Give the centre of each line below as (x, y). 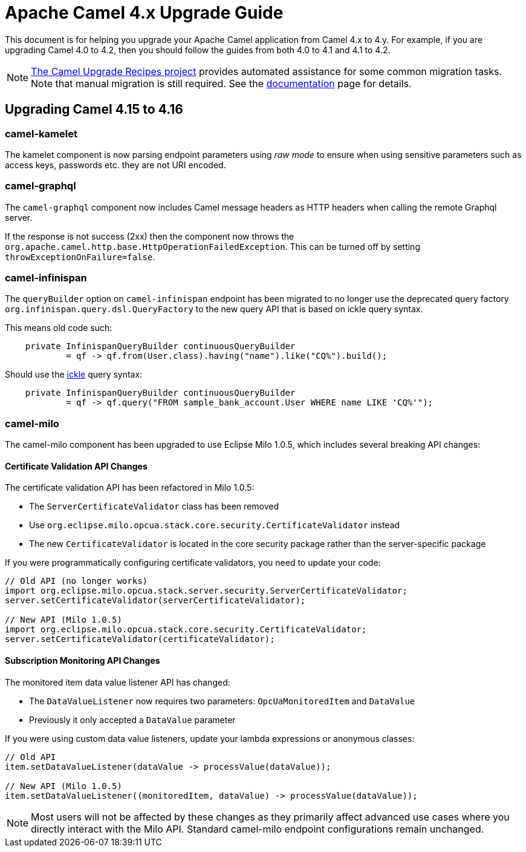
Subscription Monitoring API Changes (83, 661)
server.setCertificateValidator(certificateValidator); (140, 639)
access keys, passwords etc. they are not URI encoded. (115, 165)
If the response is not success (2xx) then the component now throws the (150, 236)
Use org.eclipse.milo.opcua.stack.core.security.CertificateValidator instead (215, 525)
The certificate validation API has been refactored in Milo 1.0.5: (130, 488)
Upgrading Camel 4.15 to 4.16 (94, 110)
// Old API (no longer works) (76, 581)
